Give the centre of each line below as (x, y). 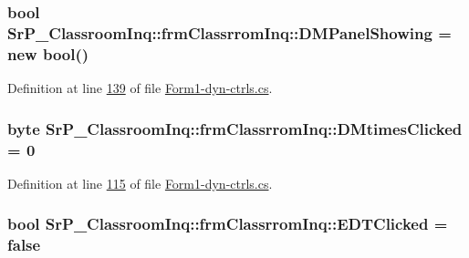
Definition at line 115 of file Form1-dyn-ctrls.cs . (140, 183)
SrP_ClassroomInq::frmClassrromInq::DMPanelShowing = (229, 32)
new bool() (48, 53)
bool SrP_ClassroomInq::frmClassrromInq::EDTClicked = (228, 224)
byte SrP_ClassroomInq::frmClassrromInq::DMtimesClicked (235, 128)
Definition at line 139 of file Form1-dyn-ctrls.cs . (140, 88)
